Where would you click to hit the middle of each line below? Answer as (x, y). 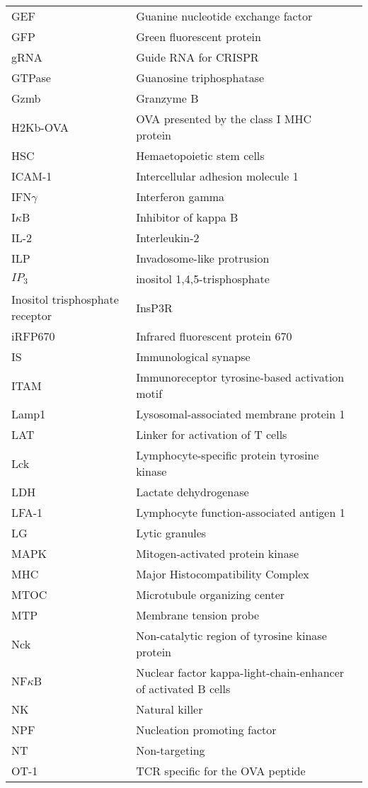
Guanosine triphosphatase (200, 78)
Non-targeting (171, 750)
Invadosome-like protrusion (203, 258)
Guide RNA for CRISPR (197, 57)
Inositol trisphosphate (65, 299)
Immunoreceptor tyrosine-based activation (240, 377)
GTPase (31, 78)
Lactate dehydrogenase (192, 492)
